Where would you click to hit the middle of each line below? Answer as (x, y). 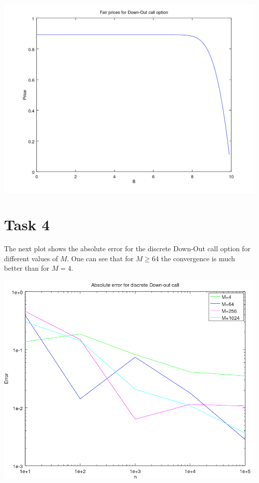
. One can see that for (100, 258)
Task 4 (27, 225)
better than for (27, 268)
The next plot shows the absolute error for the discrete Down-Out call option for (127, 248)
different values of (31, 258)
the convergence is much (198, 258)
